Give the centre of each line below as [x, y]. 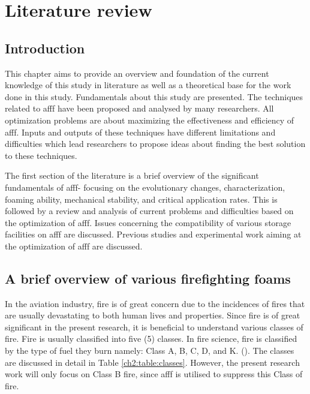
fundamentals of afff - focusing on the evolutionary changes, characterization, [145, 187]
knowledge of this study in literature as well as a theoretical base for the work [148, 85]
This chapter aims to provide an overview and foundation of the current [137, 73]
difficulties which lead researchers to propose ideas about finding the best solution [155, 144]
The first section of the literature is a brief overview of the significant [132, 175]
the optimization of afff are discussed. [74, 246]
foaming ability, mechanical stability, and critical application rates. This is [141, 199]
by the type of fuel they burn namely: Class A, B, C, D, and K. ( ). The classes [150, 351]
